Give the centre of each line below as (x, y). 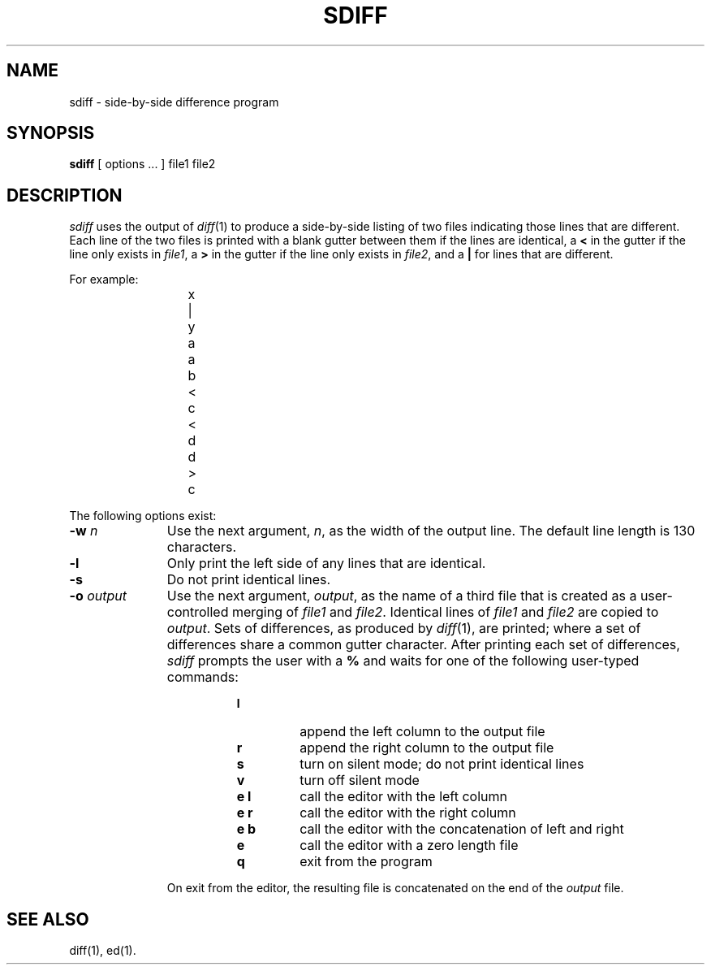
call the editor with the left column (403, 797)
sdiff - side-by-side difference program (174, 102)
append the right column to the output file (427, 748)
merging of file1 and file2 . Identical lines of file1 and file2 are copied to (445, 612)
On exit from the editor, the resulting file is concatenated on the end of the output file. (395, 888)
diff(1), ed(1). (103, 951)
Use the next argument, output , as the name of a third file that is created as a (402, 596)
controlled (198, 612)
